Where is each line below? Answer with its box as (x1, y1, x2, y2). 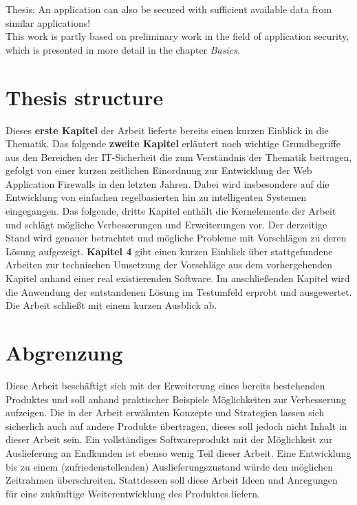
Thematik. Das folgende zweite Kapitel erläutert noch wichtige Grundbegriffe (6, 136, 341, 151)
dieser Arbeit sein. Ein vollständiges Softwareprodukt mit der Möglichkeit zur (6, 432, 333, 447)
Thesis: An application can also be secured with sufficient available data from (6, 2, 332, 16)
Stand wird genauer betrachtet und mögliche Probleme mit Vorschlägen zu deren (6, 230, 347, 245)
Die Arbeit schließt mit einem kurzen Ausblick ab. (6, 298, 217, 312)
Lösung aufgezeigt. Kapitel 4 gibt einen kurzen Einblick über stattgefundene (6, 244, 333, 258)
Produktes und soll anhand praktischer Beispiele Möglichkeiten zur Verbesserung (6, 391, 347, 406)
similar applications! (6, 15, 91, 30)
